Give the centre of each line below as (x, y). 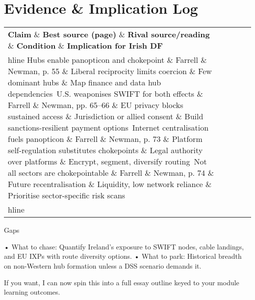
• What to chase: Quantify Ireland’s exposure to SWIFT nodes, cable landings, (124, 246)
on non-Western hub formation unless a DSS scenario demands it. (103, 265)
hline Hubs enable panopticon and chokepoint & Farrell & (107, 60)
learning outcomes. (32, 292)
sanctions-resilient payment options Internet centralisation (108, 128)
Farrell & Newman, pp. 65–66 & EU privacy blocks (96, 105)
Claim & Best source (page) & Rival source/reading (109, 34)
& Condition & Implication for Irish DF (85, 46)
